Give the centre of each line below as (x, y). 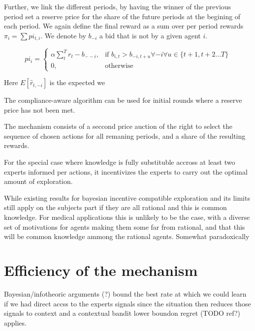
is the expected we (77, 82)
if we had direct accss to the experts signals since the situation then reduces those (127, 303)
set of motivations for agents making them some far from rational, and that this (125, 226)
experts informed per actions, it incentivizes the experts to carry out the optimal (126, 171)
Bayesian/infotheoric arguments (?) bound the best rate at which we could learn (125, 293)
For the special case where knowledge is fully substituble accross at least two (120, 162)
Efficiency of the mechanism (101, 270)
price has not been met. (40, 109)
